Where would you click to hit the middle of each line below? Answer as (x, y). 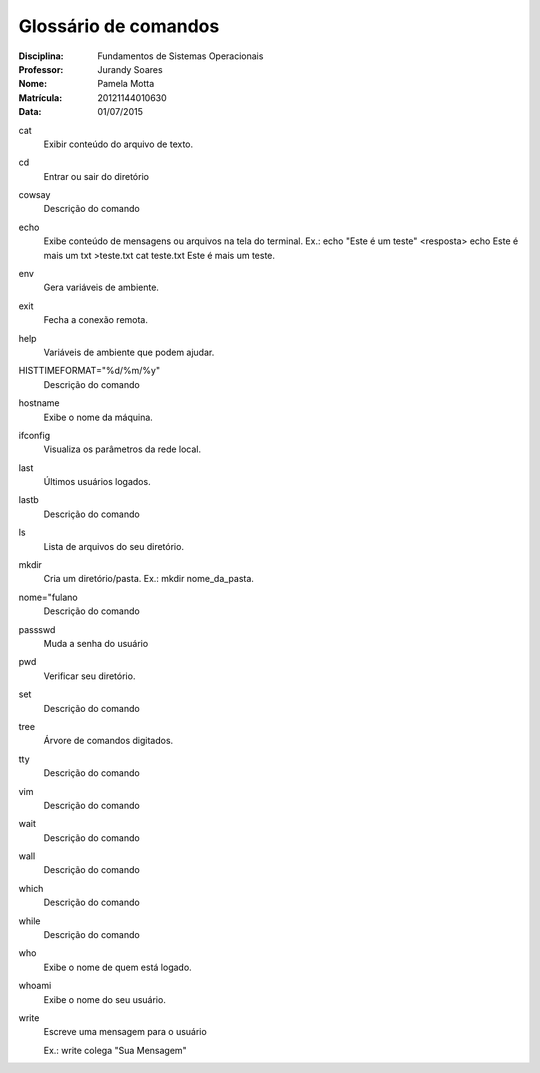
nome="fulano (48, 597)
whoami (35, 986)
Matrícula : (40, 97)
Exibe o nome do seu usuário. (105, 999)
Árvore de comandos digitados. (108, 741)
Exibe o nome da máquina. (98, 417)
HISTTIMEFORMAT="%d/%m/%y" (89, 371)
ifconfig (34, 435)
